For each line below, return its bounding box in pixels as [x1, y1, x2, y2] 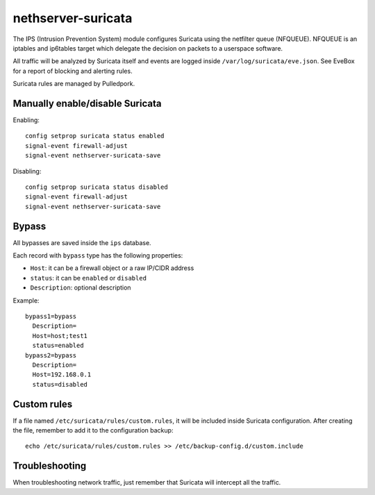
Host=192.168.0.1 [32, 371, 92, 378]
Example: [12, 296, 40, 305]
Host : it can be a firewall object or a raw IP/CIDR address [30, 264, 194, 272]
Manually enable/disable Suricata [12, 97, 162, 109]
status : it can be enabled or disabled [30, 274, 147, 282]
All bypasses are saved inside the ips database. [12, 238, 152, 246]
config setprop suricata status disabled [25, 183, 168, 191]
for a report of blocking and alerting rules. [12, 67, 133, 75]
